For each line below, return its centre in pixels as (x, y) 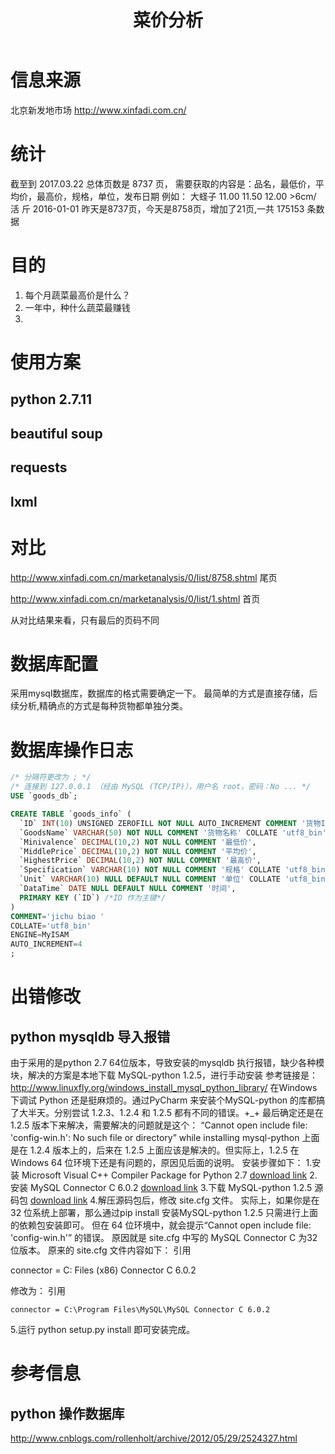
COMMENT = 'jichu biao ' (57, 916)
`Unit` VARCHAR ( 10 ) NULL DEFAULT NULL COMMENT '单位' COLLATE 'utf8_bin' (174, 879)
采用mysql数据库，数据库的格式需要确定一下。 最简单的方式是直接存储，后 (164, 693)
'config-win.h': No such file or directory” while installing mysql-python (155, 1137)
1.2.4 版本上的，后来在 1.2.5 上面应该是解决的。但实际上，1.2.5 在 (164, 1150)
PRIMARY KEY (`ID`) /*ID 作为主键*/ (93, 897)
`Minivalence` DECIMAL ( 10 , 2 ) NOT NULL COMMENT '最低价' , (138, 842)
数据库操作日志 (72, 750)
